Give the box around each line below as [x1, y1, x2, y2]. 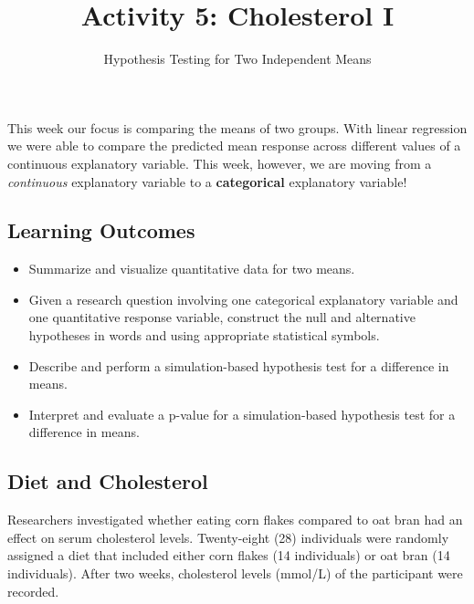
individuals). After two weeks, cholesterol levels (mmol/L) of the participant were [7, 564, 463, 583]
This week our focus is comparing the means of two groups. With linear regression [7, 118, 468, 137]
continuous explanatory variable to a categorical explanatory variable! [7, 172, 407, 191]
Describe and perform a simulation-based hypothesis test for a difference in [28, 356, 449, 375]
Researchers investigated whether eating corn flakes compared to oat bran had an [7, 510, 463, 529]
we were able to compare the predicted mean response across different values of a [7, 136, 461, 155]
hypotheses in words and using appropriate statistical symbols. [28, 326, 380, 345]
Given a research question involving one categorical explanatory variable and [28, 289, 458, 308]
